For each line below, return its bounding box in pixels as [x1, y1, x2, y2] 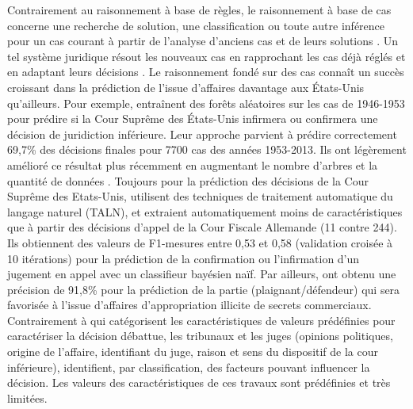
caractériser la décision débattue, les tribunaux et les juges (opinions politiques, [7, 327, 393, 344]
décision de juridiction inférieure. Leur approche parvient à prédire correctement [7, 125, 397, 142]
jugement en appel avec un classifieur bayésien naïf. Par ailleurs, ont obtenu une [7, 266, 396, 282]
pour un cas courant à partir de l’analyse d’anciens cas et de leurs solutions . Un [7, 32, 399, 49]
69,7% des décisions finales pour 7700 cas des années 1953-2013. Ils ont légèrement [7, 141, 407, 158]
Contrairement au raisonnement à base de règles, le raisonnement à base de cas [7, 2, 392, 17]
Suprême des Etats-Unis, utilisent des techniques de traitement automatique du [7, 188, 393, 204]
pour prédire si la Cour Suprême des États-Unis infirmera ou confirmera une [7, 110, 378, 127]
